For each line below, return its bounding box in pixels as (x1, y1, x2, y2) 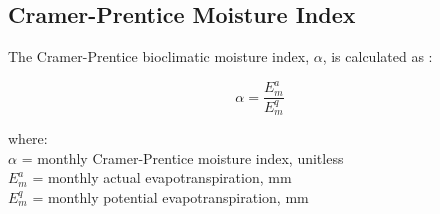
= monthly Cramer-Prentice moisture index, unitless (21, 147, 344, 168)
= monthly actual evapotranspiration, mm (32, 167, 292, 188)
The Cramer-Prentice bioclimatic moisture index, (8, 46, 310, 67)
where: (8, 128, 48, 149)
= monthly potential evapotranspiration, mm (32, 186, 309, 207)
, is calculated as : (322, 46, 433, 67)
